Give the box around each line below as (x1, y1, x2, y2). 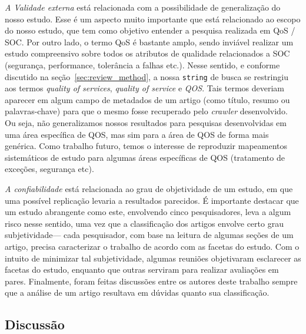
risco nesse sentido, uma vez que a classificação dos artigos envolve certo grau (5, 217, 284, 229)
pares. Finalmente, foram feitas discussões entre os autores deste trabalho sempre (5, 275, 298, 287)
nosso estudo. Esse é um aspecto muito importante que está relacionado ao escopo (5, 12, 301, 25)
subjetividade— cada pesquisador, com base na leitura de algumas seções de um (5, 229, 294, 241)
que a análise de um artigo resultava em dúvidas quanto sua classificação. (5, 286, 270, 299)
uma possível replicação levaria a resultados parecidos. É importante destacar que (5, 194, 299, 206)
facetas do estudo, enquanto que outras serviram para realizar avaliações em (5, 263, 279, 276)
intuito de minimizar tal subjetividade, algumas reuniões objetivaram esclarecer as (5, 252, 301, 264)
